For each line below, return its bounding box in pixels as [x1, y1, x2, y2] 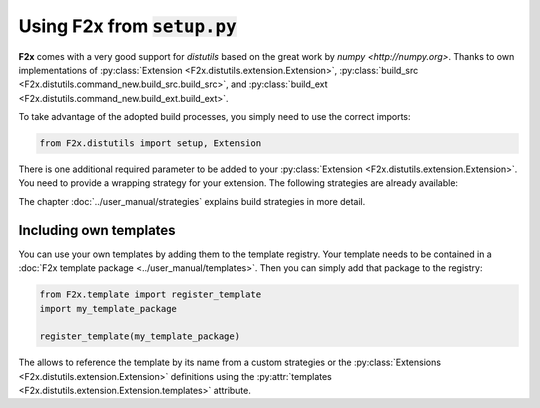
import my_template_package [39, 303, 177, 314]
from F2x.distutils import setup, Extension [39, 138, 262, 149]
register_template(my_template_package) [39, 331, 240, 342]
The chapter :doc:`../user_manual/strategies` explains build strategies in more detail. [18, 195, 366, 207]
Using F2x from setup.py [18, 15, 237, 37]
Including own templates [18, 221, 176, 239]
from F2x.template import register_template [39, 289, 262, 300]
